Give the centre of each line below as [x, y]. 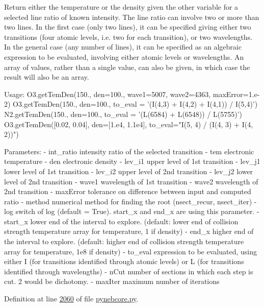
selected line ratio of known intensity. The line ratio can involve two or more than [132, 17]
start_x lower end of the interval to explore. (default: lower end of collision [121, 221]
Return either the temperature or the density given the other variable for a [121, 7]
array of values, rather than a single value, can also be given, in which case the [127, 67]
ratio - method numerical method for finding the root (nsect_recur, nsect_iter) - [130, 201]
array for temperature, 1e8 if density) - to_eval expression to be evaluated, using [130, 251]
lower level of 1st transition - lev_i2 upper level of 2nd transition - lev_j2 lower [129, 171]
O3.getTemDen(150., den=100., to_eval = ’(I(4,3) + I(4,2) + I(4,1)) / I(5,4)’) [135, 104]
